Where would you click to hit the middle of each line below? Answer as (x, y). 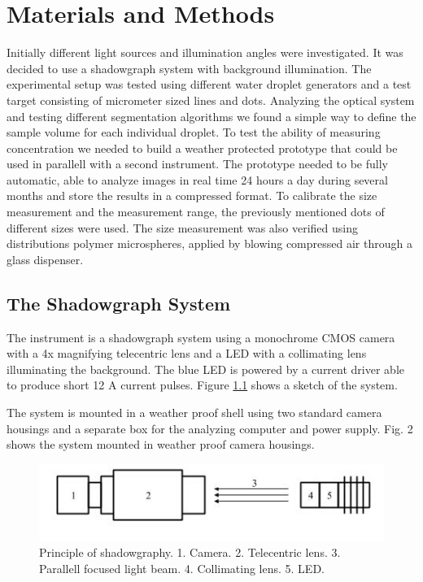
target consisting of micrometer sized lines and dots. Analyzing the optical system (211, 100)
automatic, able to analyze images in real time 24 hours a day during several (197, 179)
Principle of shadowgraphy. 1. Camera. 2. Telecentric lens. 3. (190, 552)
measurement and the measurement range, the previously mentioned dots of (196, 212)
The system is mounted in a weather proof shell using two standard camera (194, 413)
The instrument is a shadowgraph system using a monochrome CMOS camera (201, 337)
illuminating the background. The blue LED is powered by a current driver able (205, 369)
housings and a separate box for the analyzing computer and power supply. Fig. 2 (210, 428)
